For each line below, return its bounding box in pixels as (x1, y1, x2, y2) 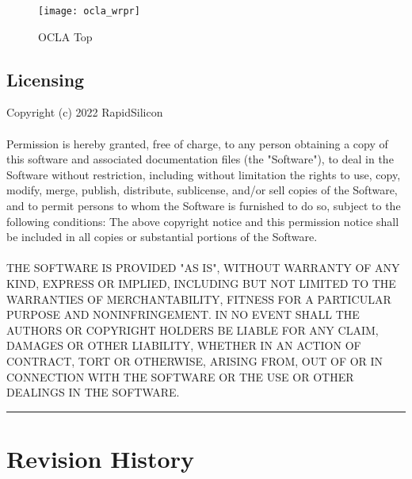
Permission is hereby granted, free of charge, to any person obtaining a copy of (6, 135, 388, 151)
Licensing (6, 67, 85, 91)
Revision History (6, 442, 194, 474)
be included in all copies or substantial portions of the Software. (6, 228, 318, 245)
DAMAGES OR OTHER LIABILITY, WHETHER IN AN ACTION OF (6, 337, 361, 354)
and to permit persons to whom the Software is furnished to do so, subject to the (6, 197, 401, 214)
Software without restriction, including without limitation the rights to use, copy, (6, 166, 401, 182)
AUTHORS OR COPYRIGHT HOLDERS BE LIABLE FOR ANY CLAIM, (6, 321, 379, 338)
